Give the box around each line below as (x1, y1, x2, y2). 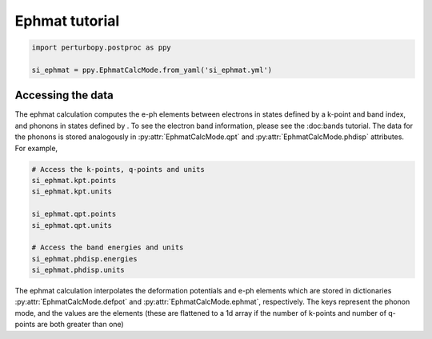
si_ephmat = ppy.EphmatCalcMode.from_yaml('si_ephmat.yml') (31, 65, 273, 74)
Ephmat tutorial (14, 12, 120, 30)
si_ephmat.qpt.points (31, 209, 117, 219)
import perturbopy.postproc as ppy (31, 43, 171, 52)
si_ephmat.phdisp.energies (31, 254, 138, 263)
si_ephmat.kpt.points (31, 176, 117, 185)
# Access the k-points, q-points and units (31, 165, 206, 173)
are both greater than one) (37, 320, 124, 329)
